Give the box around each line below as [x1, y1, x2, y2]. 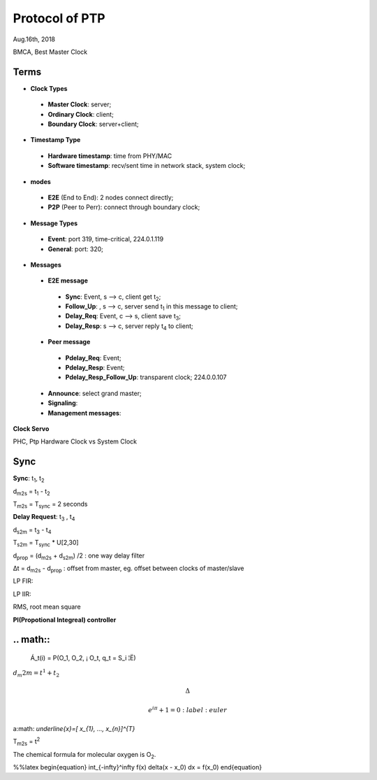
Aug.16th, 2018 [13, 35, 56, 43]
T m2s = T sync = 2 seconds [13, 500, 88, 510]
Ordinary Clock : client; [47, 110, 114, 118]
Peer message [47, 338, 91, 346]
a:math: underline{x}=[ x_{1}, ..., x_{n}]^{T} [13, 724, 135, 732]
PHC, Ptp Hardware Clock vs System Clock [13, 437, 138, 446]
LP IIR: [13, 590, 31, 598]
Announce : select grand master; [47, 389, 142, 397]
